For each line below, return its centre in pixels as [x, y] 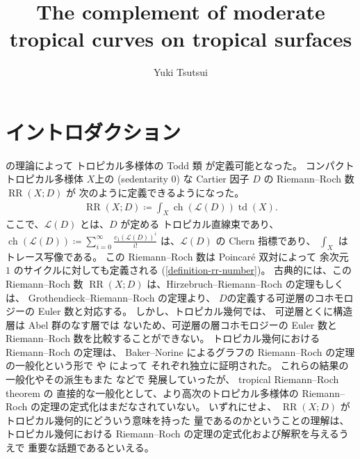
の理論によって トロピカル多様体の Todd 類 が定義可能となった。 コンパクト [180, 165]
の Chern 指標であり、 [266, 240]
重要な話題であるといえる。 [91, 448]
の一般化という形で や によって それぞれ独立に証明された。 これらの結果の [177, 365]
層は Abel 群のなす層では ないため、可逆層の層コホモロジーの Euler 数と [172, 324]
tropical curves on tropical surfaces [181, 39]
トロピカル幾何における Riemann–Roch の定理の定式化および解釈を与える [172, 434]
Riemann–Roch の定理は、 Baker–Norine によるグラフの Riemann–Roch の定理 [180, 351]
